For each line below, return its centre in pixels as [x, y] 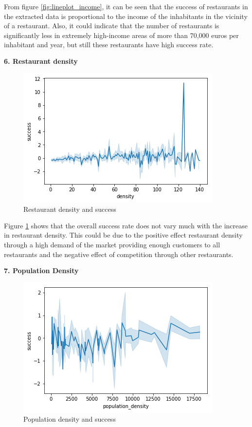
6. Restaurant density [41, 61]
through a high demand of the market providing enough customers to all [112, 244]
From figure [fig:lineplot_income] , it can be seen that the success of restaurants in [126, 6]
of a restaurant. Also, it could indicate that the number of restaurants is [112, 26]
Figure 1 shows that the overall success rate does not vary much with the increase [126, 225]
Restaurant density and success [70, 209]
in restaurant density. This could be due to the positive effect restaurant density [123, 235]
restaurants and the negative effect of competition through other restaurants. [119, 254]
